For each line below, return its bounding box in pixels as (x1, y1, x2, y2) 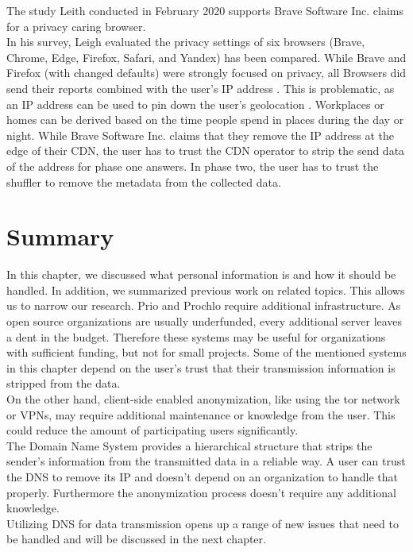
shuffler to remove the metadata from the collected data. (6, 173, 281, 190)
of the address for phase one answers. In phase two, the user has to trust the (6, 157, 379, 174)
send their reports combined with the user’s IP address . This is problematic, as (6, 79, 395, 96)
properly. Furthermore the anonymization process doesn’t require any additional (6, 484, 396, 500)
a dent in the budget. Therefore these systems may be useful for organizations (6, 328, 386, 345)
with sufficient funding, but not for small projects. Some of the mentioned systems (6, 344, 407, 361)
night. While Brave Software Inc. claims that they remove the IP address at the (6, 126, 395, 143)
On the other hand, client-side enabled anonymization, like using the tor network (6, 391, 400, 407)
